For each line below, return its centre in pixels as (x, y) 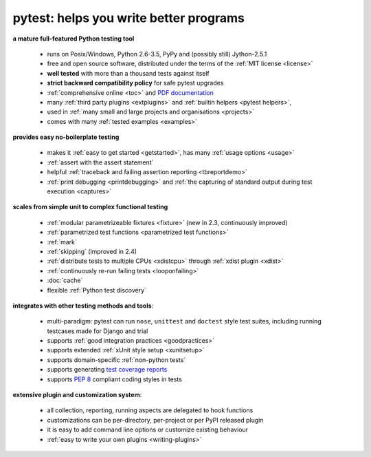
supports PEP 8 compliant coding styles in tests (114, 379)
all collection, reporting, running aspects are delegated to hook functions (150, 410)
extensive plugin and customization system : (77, 395)
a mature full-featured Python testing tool (74, 39)
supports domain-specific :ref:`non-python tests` (116, 360)
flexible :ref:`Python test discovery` (97, 290)
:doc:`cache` (65, 280)
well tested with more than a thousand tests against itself (128, 73)
